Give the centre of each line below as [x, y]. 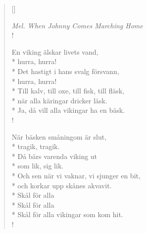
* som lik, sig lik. [38, 166]
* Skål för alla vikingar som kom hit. [67, 214]
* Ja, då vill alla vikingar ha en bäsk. [68, 110]
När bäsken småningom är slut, [59, 136]
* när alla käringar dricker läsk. [59, 100]
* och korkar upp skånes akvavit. [62, 185]
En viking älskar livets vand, [55, 51]
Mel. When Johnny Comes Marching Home [77, 25]
